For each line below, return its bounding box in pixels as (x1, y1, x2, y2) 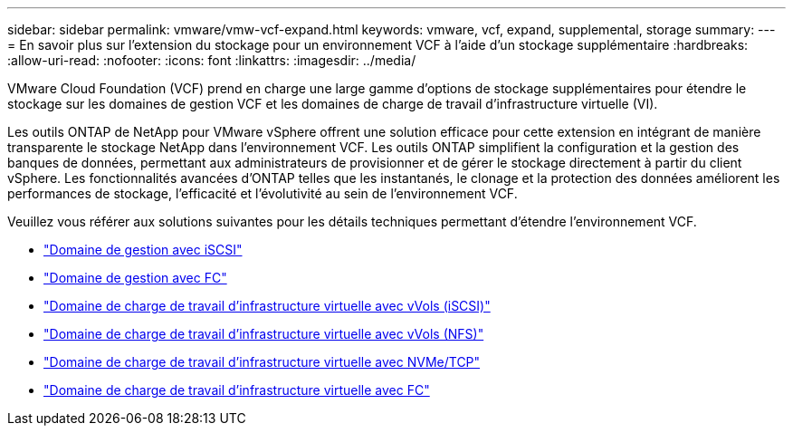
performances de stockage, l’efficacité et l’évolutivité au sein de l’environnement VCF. (7, 186, 518, 201)
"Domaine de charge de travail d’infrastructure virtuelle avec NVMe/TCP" (43, 354, 481, 370)
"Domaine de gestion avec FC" (43, 270, 227, 285)
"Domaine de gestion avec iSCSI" (43, 242, 243, 257)
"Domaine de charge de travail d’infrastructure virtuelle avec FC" (43, 382, 430, 398)
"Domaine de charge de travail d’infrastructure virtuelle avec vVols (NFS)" (43, 326, 484, 342)
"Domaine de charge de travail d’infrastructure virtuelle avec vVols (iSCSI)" (43, 298, 491, 313)
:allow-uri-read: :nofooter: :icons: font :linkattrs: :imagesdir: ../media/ (7, 53, 416, 68)
